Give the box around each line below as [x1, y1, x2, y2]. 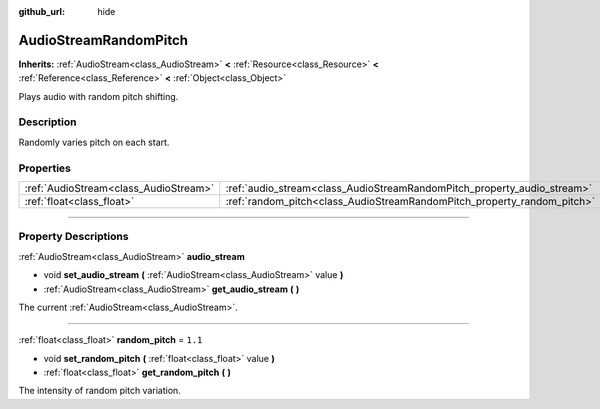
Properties [18, 161, 72, 175]
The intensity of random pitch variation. [18, 385, 182, 397]
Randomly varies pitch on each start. [18, 136, 170, 148]
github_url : [18, 6, 65, 17]
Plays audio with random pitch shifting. [18, 90, 179, 102]
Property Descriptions [18, 230, 129, 244]
